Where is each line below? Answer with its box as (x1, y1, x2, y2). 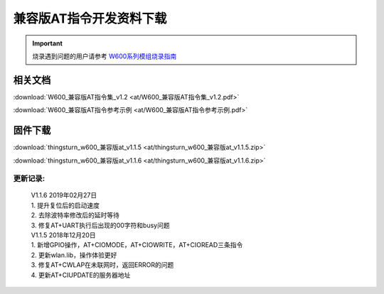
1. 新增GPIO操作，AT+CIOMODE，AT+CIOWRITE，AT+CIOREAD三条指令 (31, 241, 243, 249)
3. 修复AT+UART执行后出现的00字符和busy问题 (31, 221, 170, 229)
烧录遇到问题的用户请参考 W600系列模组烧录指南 (32, 52, 177, 60)
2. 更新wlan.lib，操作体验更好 (31, 251, 117, 259)
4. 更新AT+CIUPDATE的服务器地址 (31, 271, 131, 279)
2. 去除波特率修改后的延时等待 (31, 211, 120, 219)
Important (32, 39, 63, 48)
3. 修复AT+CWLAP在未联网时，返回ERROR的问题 (31, 261, 174, 269)
